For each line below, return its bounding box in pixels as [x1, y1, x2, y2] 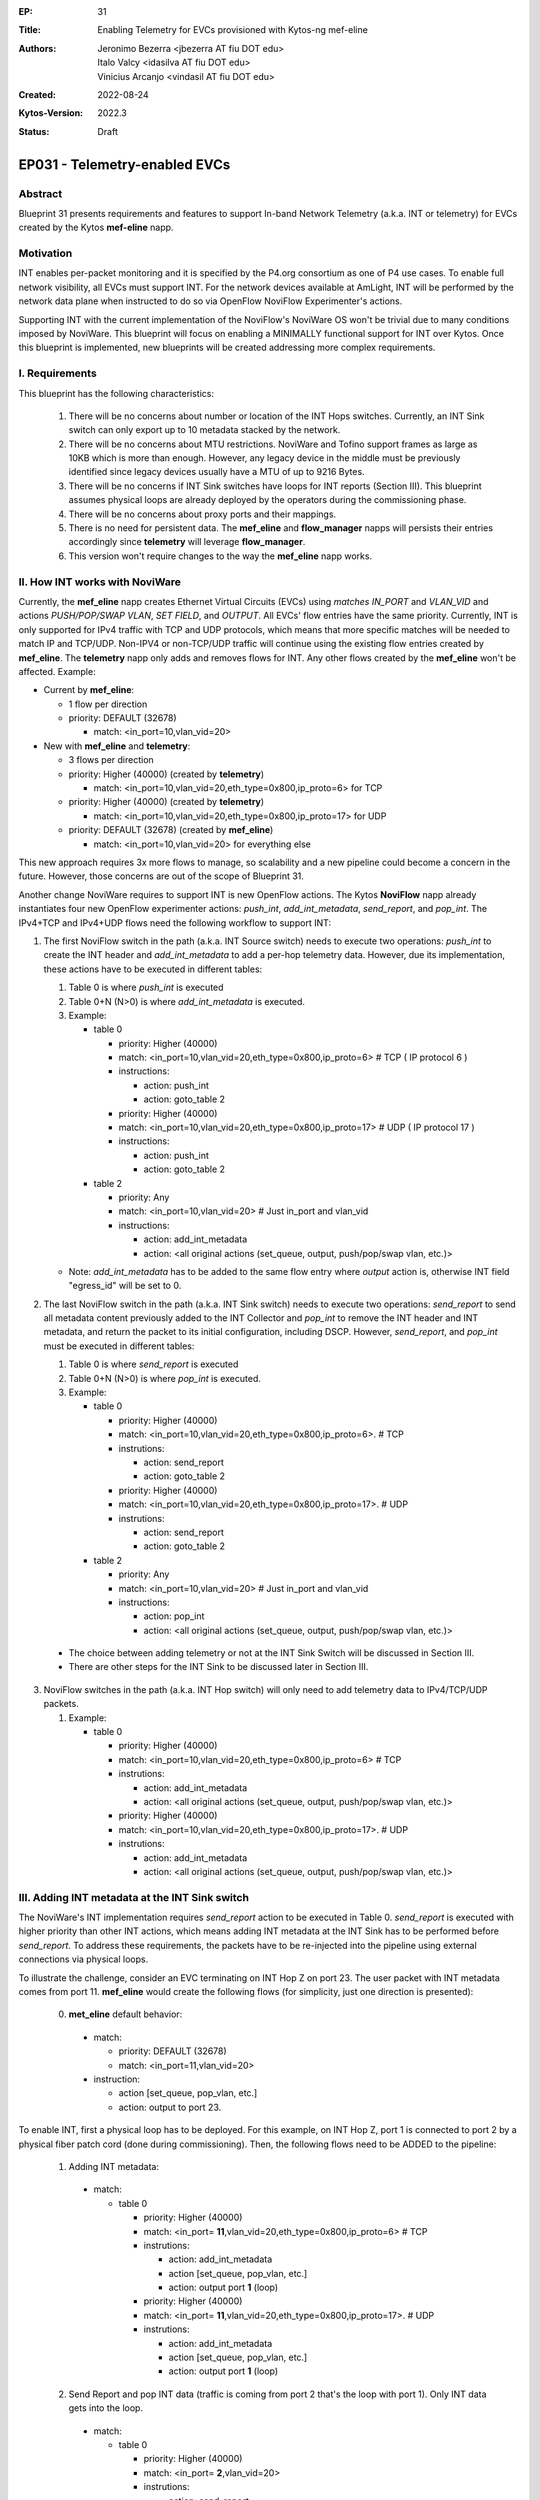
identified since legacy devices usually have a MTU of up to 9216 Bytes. [68, 466, 365, 478]
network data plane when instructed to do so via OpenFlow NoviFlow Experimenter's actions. [18, 295, 403, 307]
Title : [18, 24, 42, 36]
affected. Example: [18, 665, 96, 677]
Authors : [18, 42, 57, 54]
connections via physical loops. [18, 1953, 149, 1965]
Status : [18, 125, 50, 137]
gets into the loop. [68, 2402, 144, 2414]
